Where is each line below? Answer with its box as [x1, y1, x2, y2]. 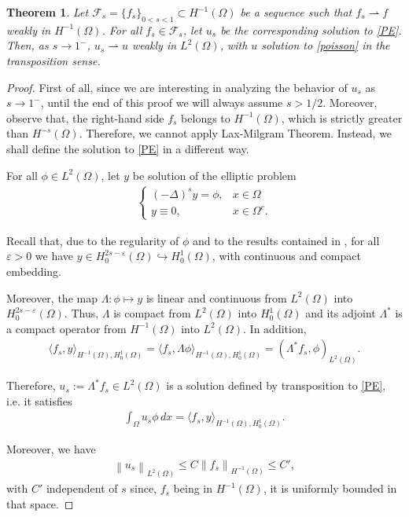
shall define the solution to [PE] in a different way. [6, 140, 249, 156]
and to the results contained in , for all [192, 232, 380, 248]
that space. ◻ [6, 495, 74, 511]
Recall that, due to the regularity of [6, 232, 179, 248]
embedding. [6, 262, 62, 279]
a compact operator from [6, 320, 127, 336]
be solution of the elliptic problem [132, 167, 297, 183]
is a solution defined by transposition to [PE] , [166, 377, 386, 394]
